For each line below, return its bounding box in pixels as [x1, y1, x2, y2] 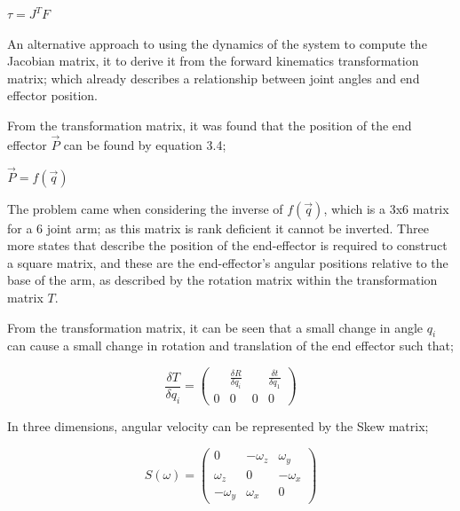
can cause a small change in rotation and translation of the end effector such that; [7, 336, 454, 355]
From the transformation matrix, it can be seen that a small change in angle [7, 318, 424, 336]
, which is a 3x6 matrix [323, 199, 449, 217]
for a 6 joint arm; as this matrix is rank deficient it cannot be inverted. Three [7, 218, 429, 237]
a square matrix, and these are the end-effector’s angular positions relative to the [7, 253, 448, 271]
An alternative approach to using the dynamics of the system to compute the [7, 34, 427, 52]
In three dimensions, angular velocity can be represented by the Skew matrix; [7, 417, 429, 436]
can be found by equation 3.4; [63, 135, 226, 153]
